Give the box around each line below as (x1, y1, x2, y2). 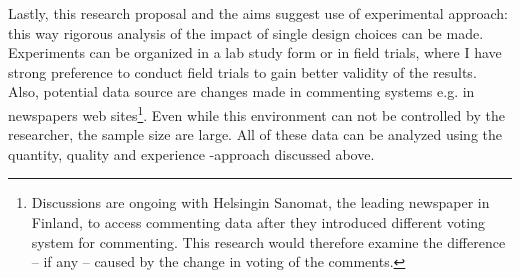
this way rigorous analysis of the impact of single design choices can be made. (8, 22, 484, 43)
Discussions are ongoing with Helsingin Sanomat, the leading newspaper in (31, 192, 490, 213)
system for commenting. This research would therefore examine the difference (31, 231, 506, 252)
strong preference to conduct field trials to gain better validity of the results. (8, 61, 477, 82)
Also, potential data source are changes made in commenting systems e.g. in (8, 81, 475, 102)
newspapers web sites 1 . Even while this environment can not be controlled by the (8, 101, 505, 125)
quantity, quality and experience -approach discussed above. (8, 143, 375, 164)
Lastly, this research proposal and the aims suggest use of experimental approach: (8, 3, 508, 23)
